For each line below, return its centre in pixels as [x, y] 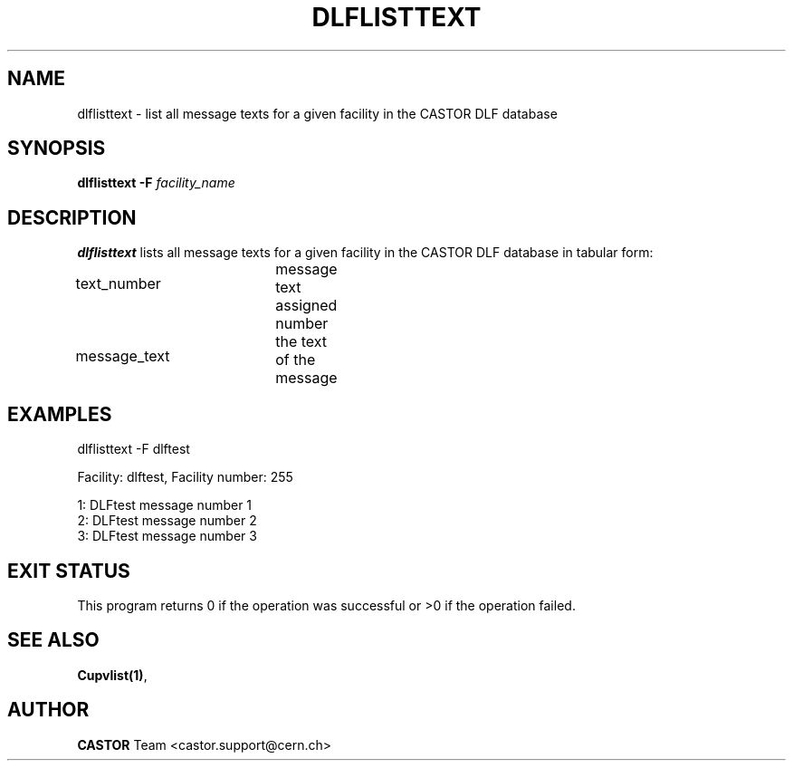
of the [296, 360]
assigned [306, 306]
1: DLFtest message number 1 [165, 505]
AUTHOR [48, 710]
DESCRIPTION [72, 217]
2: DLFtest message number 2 [167, 521]
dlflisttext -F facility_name [156, 183]
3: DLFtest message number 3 [167, 536]
